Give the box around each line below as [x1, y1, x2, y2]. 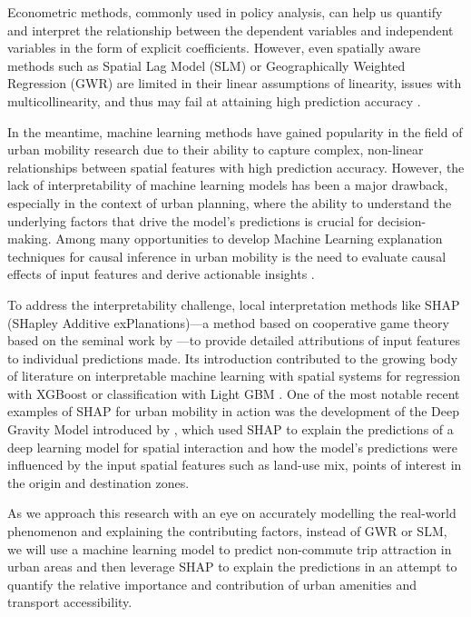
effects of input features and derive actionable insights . [7, 264, 315, 284]
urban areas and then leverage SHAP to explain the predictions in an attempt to [7, 557, 457, 576]
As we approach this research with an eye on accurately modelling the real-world [7, 503, 456, 522]
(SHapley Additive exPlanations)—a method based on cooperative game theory [7, 313, 449, 332]
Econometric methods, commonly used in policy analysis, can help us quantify [7, 3, 443, 21]
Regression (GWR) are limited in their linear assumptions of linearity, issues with [7, 74, 462, 93]
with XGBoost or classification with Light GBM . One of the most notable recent [7, 383, 460, 403]
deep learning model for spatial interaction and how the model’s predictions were [7, 437, 457, 456]
